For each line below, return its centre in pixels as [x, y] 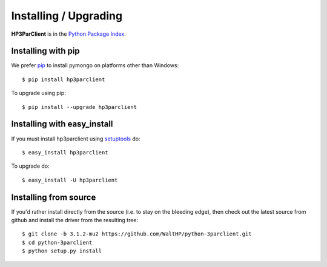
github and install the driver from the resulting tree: [75, 220]
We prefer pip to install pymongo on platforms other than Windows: [95, 65]
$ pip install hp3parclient [64, 79]
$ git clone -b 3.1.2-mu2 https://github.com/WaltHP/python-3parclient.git [137, 234]
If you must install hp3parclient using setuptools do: [76, 139]
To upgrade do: [30, 166]
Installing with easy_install [62, 124]
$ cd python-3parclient [57, 242]
